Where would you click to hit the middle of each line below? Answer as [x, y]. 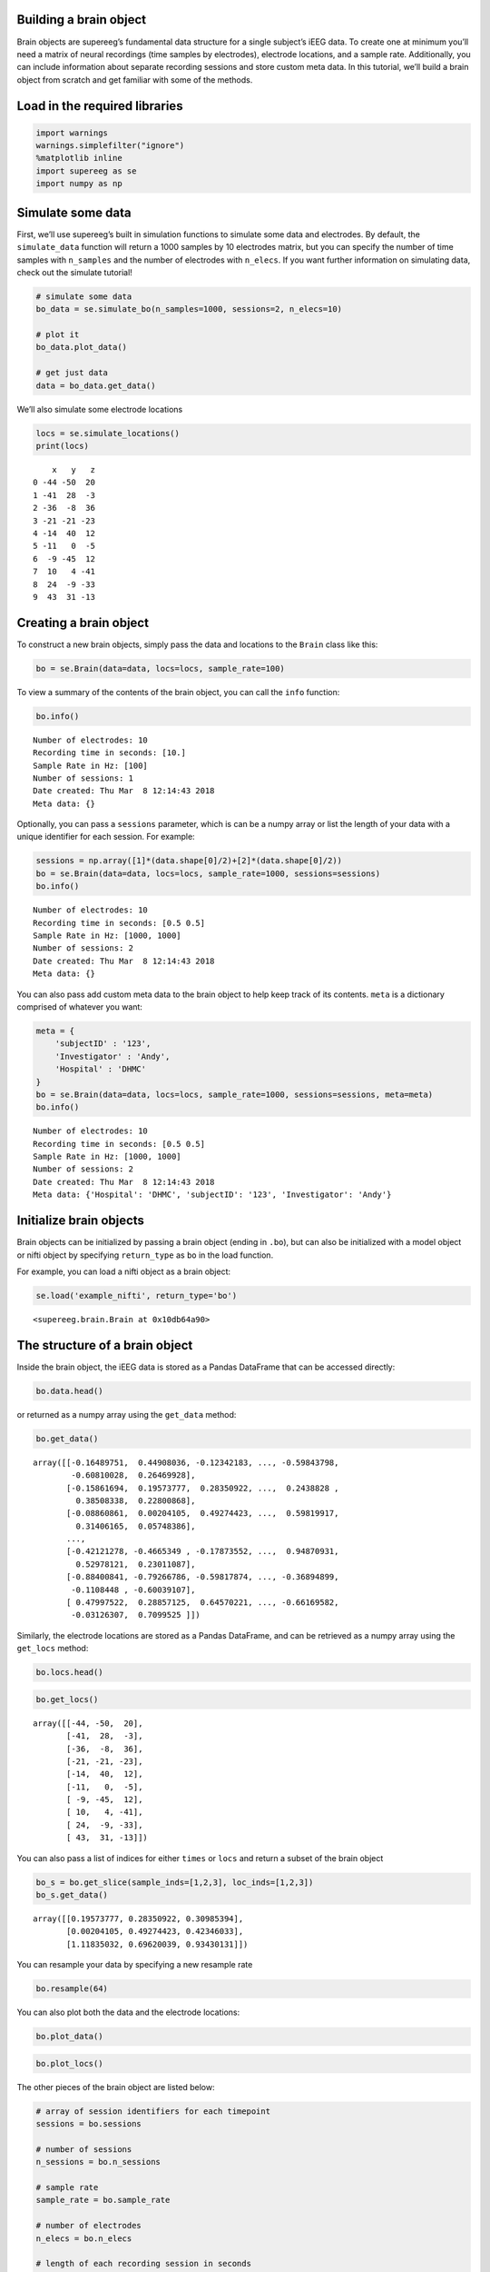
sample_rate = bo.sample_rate [103, 2200]
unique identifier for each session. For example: [106, 837]
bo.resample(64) [72, 1989]
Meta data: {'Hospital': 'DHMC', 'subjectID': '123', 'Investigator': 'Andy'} [212, 1195]
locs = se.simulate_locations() [108, 433]
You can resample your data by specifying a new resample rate [135, 1965]
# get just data [72, 373]
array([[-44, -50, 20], [88, 1723]
